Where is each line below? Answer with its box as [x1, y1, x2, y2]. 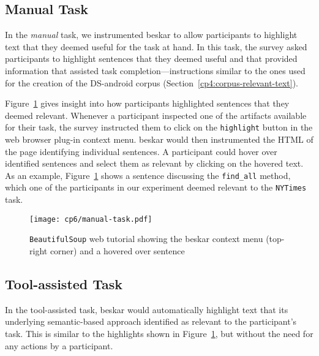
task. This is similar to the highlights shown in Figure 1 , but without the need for [5, 327, 313, 339]
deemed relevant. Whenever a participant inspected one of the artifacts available [5, 108, 307, 121]
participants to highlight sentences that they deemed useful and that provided [5, 52, 298, 65]
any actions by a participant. [5, 339, 113, 352]
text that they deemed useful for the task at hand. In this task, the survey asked [5, 40, 307, 53]
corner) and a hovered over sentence [50, 244, 185, 257]
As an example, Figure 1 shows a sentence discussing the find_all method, [5, 169, 291, 181]
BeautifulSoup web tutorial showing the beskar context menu [29, 232, 263, 245]
